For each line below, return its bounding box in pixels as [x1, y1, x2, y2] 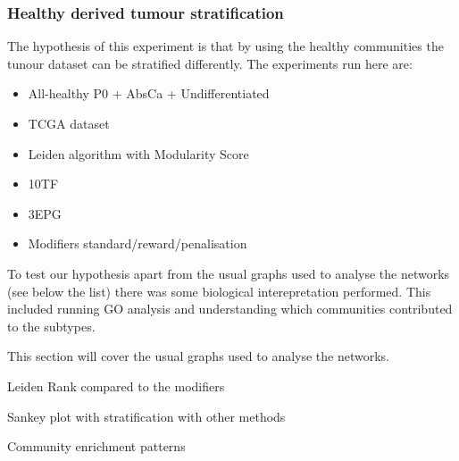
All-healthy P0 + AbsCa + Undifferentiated [28, 84, 270, 103]
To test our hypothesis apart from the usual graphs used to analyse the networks [7, 264, 450, 282]
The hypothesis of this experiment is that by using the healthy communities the [7, 37, 444, 55]
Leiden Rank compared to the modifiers [7, 376, 225, 395]
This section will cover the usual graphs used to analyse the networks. [7, 347, 390, 365]
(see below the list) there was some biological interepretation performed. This [7, 281, 431, 300]
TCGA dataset [28, 114, 110, 132]
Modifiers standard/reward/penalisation [28, 234, 247, 253]
